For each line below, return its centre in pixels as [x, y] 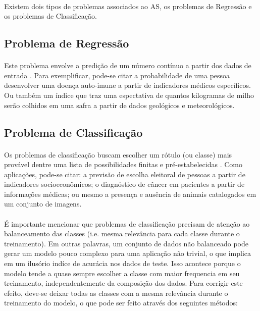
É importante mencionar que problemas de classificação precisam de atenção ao [127, 223]
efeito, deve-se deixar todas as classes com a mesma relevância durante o [116, 293]
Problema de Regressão [67, 43]
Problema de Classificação [73, 132]
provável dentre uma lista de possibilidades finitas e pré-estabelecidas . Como [123, 164]
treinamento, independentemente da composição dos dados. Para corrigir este [123, 283]
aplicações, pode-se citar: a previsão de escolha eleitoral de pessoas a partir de [125, 174]
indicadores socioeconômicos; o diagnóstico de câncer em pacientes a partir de [124, 184]
